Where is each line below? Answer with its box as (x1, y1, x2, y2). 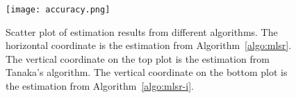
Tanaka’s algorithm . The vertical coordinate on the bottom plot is (6, 65, 288, 79)
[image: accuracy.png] (6, 5, 110, 14)
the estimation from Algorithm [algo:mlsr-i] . (6, 79, 194, 93)
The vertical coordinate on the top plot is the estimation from (6, 51, 270, 66)
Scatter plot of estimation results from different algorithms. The (6, 24, 278, 39)
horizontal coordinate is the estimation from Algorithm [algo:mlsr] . (6, 38, 292, 52)
